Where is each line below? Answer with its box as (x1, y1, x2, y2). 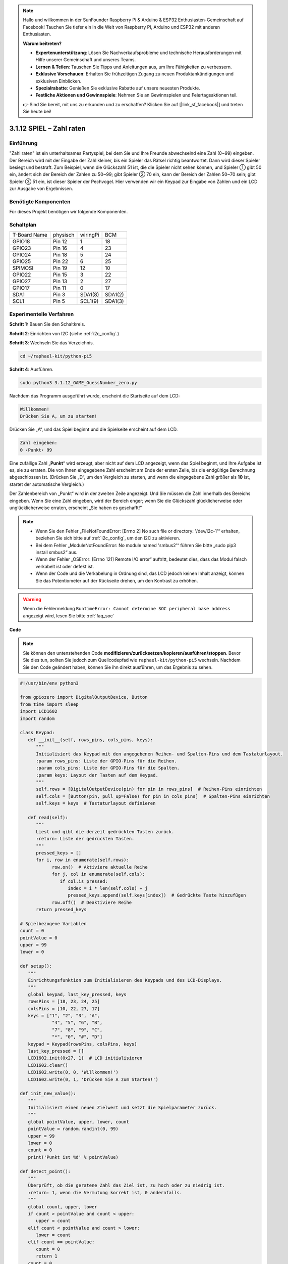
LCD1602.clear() (28, 1062, 68, 1068)
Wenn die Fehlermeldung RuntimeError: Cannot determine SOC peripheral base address (23, 606, 231, 612)
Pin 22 (53, 258, 68, 265)
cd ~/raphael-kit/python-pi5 (20, 353, 92, 359)
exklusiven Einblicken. (35, 78, 82, 84)
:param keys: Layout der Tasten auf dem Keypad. (36, 772, 158, 778)
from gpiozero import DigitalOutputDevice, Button (20, 694, 148, 700)
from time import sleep (20, 701, 79, 707)
